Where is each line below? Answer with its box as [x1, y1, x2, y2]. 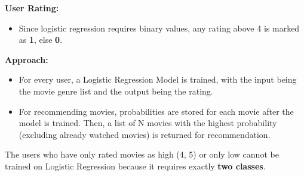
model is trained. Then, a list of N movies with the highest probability [19, 117, 277, 129]
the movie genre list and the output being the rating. [19, 84, 213, 97]
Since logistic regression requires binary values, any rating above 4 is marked [19, 21, 300, 34]
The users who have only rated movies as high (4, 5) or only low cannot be [5, 148, 279, 161]
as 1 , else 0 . [19, 33, 63, 46]
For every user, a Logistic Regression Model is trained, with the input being [19, 73, 297, 86]
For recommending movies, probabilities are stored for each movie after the [19, 105, 294, 117]
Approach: [5, 53, 48, 65]
